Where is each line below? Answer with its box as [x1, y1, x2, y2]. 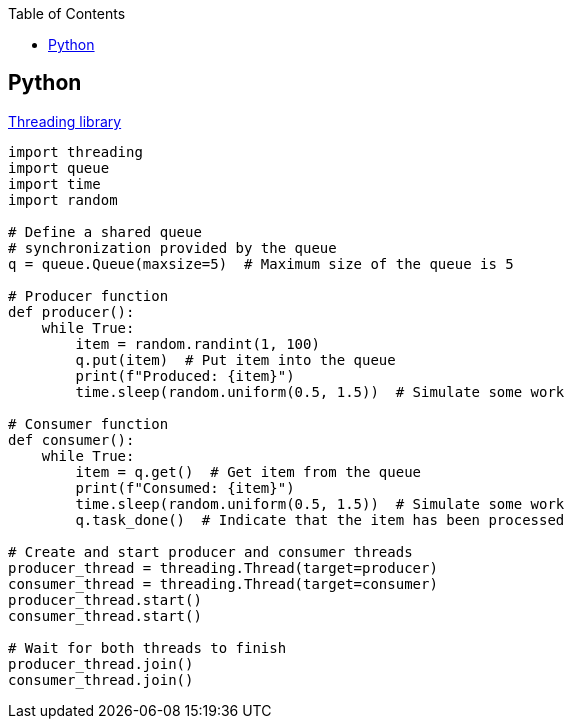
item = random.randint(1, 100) [75, 335, 320, 352]
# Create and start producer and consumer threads [8, 543, 413, 560]
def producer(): [8, 303, 135, 320]
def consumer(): [8, 431, 135, 448]
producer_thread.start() [8, 591, 202, 608]
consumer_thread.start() [8, 607, 202, 624]
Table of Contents [8, 5, 126, 22]
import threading [8, 143, 143, 160]
